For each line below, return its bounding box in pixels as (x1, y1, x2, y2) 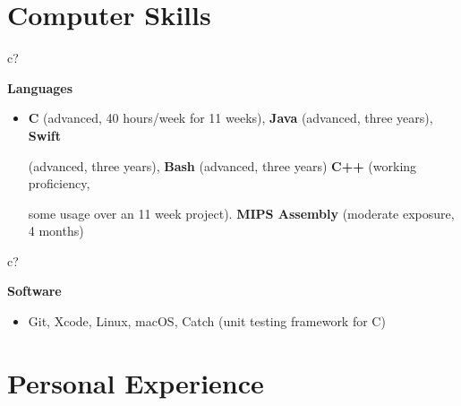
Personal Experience (7, 364, 264, 401)
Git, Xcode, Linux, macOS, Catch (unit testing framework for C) (28, 312, 386, 331)
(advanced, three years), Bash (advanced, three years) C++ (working (28, 156, 417, 175)
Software (7, 281, 62, 300)
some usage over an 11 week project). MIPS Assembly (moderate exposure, (28, 203, 455, 222)
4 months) (28, 221, 84, 240)
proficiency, (28, 174, 90, 193)
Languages (7, 78, 73, 97)
